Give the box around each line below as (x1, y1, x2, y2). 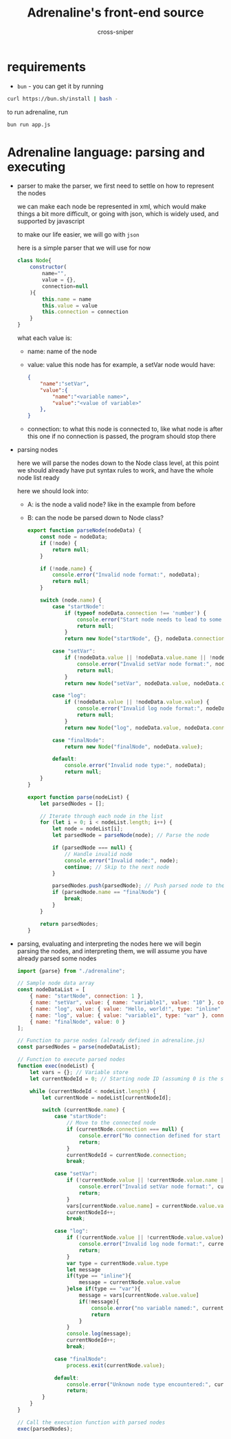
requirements (7, 59, 86, 75)
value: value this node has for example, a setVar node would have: (27, 361, 215, 368)
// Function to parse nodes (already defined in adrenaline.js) (16, 1037, 206, 1044)
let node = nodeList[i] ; (52, 826, 124, 833)
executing (7, 159, 66, 175)
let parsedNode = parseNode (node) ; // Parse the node (52, 832, 210, 839)
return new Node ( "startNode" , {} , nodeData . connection (64, 635, 225, 642)
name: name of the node (27, 347, 98, 355)
